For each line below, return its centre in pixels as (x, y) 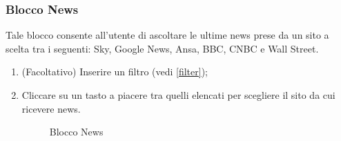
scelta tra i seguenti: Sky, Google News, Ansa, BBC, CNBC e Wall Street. (162, 48)
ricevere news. (51, 108)
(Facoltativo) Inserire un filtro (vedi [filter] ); (115, 72)
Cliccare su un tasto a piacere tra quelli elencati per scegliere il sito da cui (178, 95)
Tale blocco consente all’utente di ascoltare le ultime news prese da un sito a (167, 35)
